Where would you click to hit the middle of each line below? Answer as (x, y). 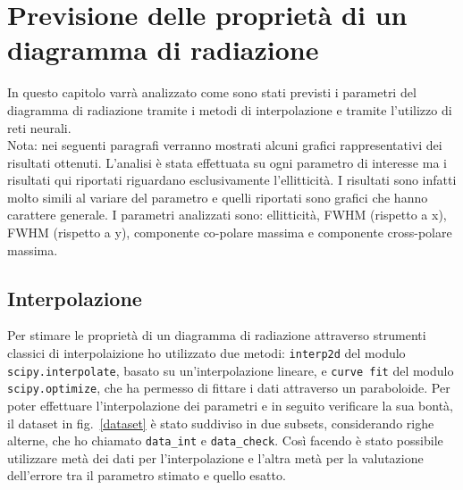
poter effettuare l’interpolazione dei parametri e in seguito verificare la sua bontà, (230, 406)
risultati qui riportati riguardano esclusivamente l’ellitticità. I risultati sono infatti (232, 180)
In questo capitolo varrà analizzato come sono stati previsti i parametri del (212, 92)
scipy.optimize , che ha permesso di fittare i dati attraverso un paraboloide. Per (229, 388)
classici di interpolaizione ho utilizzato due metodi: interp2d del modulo (206, 353)
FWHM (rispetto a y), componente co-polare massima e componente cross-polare (230, 233)
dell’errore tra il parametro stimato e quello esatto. (147, 475)
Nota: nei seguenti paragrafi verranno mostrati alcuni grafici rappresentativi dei (225, 145)
